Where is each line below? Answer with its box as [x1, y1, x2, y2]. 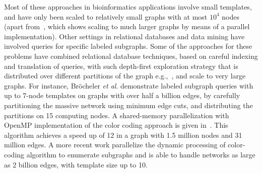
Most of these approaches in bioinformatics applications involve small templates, [4, 2, 252, 12]
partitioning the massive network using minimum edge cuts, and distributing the [4, 100, 253, 110]
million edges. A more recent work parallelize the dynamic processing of [4, 139, 226, 150]
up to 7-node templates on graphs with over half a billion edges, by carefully [4, 90, 240, 101]
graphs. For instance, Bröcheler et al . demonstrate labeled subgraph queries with [4, 80, 253, 91]
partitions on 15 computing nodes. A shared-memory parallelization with [4, 110, 229, 120]
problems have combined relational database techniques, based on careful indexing [4, 50, 258, 61]
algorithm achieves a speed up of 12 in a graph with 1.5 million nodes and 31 [4, 129, 242, 140]
